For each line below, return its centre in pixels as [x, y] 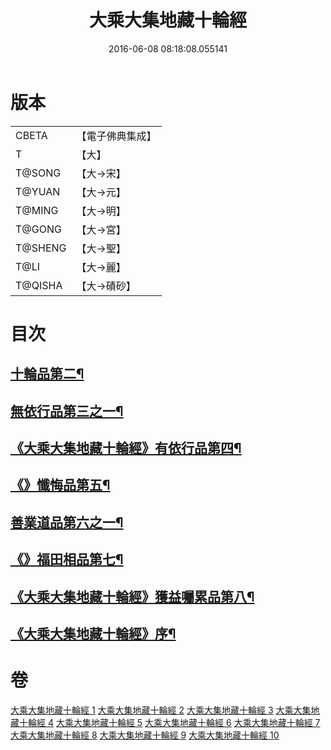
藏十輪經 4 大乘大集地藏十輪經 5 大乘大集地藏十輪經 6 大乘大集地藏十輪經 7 [165, 722]
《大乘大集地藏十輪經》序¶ [93, 634]
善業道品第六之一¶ [67, 522]
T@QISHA [39, 285]
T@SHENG [41, 248]
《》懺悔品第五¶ [60, 485]
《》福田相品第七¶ [67, 559]
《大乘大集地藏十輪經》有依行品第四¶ [126, 448]
